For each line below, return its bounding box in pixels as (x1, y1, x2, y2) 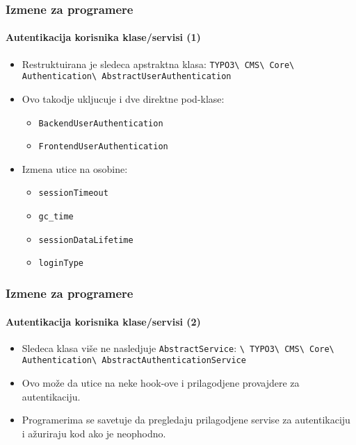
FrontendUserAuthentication (38, 142, 168, 152)
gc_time (38, 212, 74, 222)
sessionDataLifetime (38, 235, 133, 245)
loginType (38, 258, 84, 269)
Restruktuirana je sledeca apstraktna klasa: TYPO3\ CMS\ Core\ (22, 56, 295, 71)
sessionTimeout (38, 188, 108, 199)
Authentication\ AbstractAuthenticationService (22, 355, 246, 366)
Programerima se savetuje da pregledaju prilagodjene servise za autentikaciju (22, 412, 350, 427)
